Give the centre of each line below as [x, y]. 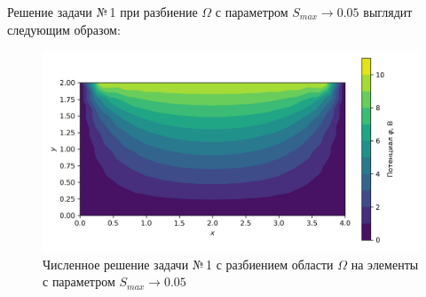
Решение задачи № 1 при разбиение [103, 12]
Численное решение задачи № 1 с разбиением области [188, 264]
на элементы [385, 264]
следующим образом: [64, 29]
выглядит [388, 12]
